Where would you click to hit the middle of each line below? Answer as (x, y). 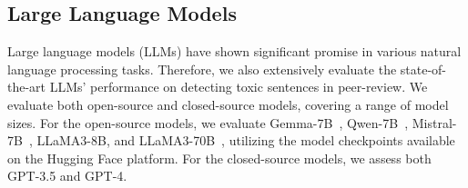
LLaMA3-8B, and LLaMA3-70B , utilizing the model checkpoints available (246, 140)
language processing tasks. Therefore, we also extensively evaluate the (202, 69)
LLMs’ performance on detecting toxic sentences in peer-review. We (239, 87)
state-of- (423, 69)
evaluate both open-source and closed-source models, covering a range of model (228, 104)
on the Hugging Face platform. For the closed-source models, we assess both (219, 158)
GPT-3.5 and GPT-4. (67, 176)
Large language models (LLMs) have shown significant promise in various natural (234, 51)
